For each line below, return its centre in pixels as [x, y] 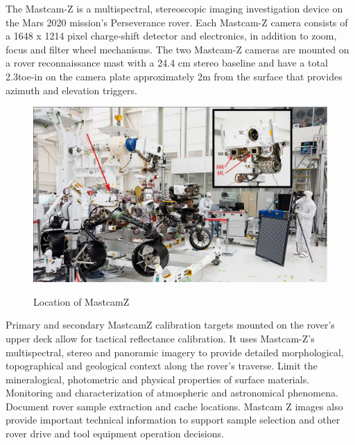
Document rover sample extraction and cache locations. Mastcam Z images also [174, 406]
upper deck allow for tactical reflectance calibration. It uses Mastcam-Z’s [160, 338]
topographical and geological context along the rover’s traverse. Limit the [162, 366]
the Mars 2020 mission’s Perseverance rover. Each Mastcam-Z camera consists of [177, 22]
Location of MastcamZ [81, 301]
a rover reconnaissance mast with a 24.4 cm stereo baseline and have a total [167, 63]
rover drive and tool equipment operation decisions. [115, 434]
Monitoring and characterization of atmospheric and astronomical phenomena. [172, 393]
